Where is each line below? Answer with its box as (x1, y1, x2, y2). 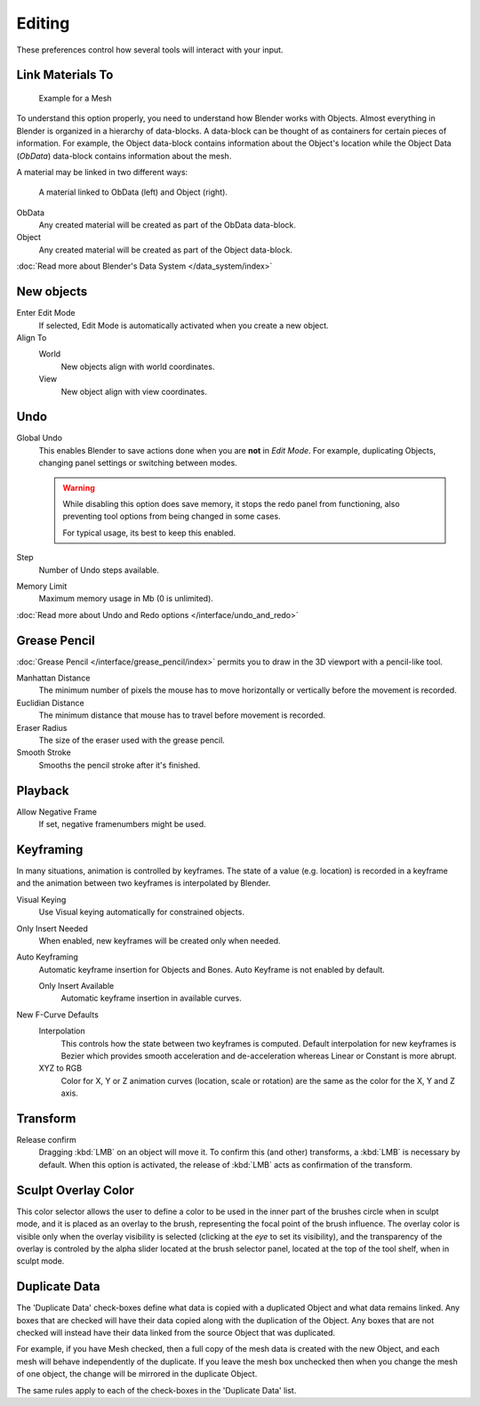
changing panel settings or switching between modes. (38, 458, 237, 469)
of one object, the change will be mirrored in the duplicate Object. (16, 1369, 258, 1379)
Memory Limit (16, 581, 68, 591)
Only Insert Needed (16, 923, 89, 934)
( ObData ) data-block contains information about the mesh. (16, 150, 232, 161)
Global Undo (16, 432, 62, 444)
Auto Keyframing (16, 952, 79, 962)
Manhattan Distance (16, 672, 91, 683)
